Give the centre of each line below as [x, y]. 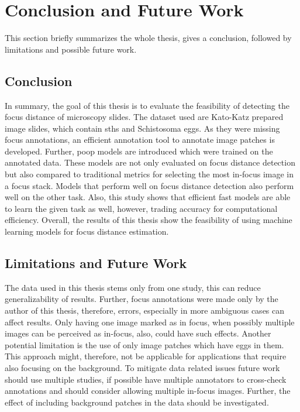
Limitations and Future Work [96, 263]
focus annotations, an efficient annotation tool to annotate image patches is [140, 140]
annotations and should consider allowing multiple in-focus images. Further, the [148, 391]
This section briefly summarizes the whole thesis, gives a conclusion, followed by [148, 38]
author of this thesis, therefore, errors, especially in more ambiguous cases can [145, 310]
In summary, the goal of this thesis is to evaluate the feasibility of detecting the [147, 105]
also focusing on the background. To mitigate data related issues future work [142, 368]
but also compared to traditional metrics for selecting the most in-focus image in [149, 174]
